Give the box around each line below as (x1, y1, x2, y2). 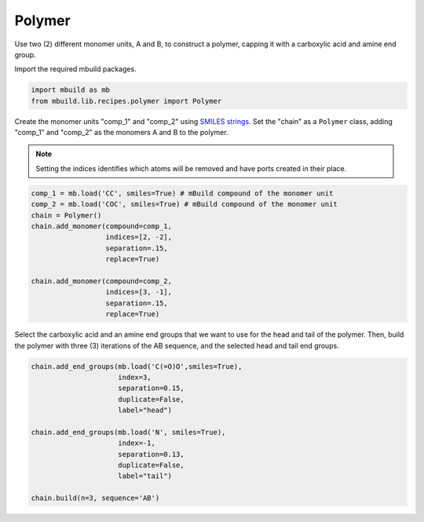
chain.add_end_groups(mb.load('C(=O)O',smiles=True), (31, 362, 243, 371)
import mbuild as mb (31, 86, 110, 94)
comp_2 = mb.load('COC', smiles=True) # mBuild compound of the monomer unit (31, 200, 338, 209)
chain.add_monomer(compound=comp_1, (31, 222, 173, 231)
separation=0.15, (118, 384, 185, 392)
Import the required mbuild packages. (14, 64, 137, 74)
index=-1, (118, 439, 156, 447)
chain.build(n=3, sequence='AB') (31, 494, 160, 502)
